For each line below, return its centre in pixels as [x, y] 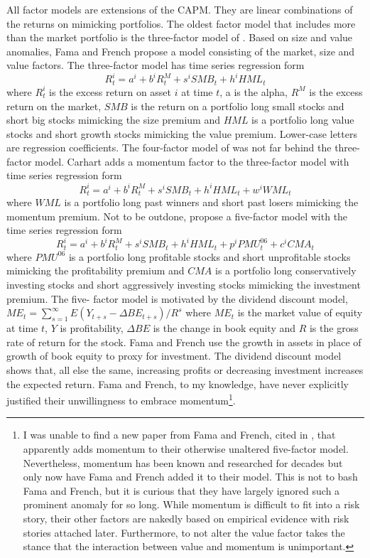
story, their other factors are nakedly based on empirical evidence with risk [186, 518]
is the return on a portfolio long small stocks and [238, 106]
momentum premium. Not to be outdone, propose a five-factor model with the [177, 216]
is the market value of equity [300, 312]
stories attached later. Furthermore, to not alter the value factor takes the [184, 532]
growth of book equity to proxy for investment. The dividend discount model [174, 356]
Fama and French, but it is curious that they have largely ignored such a [181, 490]
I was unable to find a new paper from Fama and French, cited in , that [179, 435]
